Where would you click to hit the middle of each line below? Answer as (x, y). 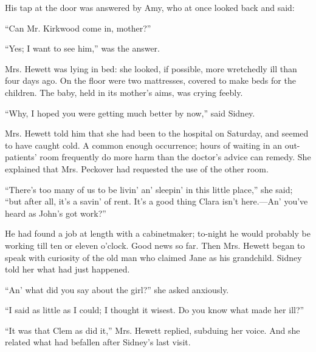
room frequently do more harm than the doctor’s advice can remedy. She (175, 157)
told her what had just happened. (67, 269)
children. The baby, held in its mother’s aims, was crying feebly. (124, 92)
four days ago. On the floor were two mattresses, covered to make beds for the (150, 80)
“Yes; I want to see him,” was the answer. (82, 48)
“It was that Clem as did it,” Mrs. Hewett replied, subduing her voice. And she (153, 330)
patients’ (21, 157)
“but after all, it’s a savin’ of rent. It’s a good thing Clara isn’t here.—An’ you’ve (156, 201)
